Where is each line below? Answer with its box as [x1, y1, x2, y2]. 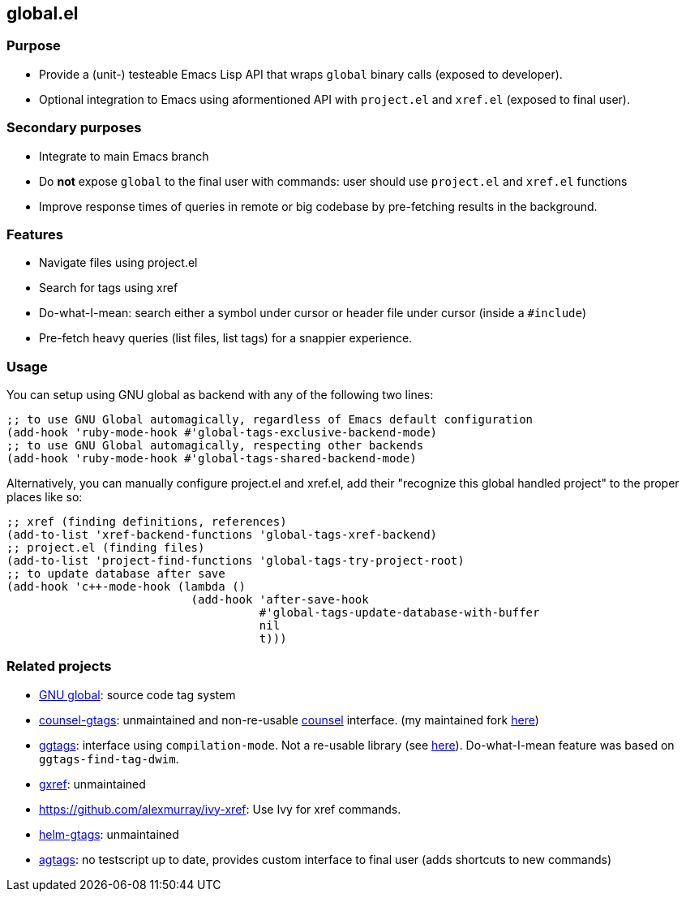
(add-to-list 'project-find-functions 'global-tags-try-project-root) [6, 554, 465, 568]
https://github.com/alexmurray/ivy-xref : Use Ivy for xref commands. [39, 801, 401, 816]
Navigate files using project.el [39, 256, 198, 270]
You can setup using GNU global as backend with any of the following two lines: [6, 388, 434, 402]
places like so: [6, 490, 83, 505]
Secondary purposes [6, 119, 142, 136]
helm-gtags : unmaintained [39, 827, 179, 841]
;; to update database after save [6, 567, 225, 581]
